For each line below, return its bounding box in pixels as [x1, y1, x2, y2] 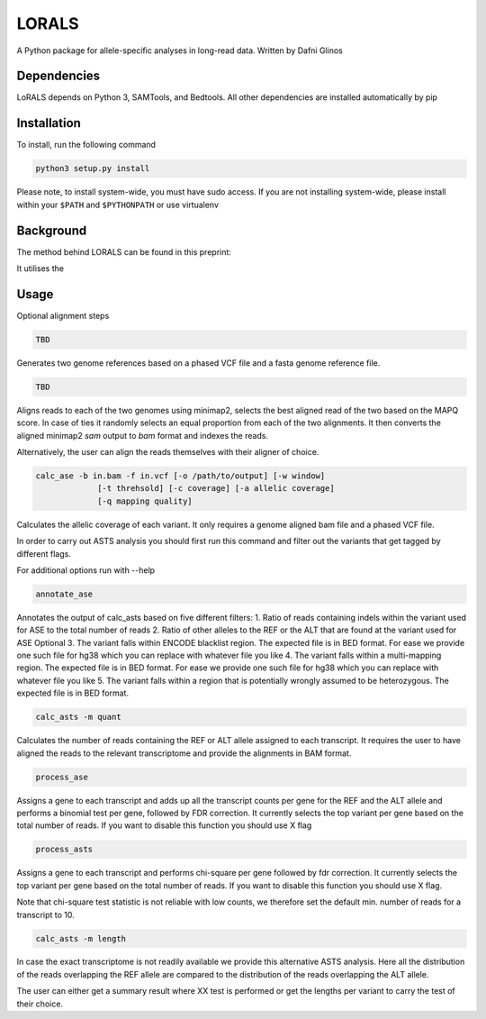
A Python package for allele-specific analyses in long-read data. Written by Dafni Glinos [16, 45, 344, 56]
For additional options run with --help [16, 564, 156, 576]
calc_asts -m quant [35, 712, 121, 723]
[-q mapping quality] [97, 496, 193, 506]
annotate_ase [35, 588, 94, 599]
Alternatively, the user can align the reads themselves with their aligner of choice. [16, 447, 319, 458]
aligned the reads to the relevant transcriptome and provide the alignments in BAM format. [16, 748, 352, 759]
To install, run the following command [16, 140, 157, 150]
